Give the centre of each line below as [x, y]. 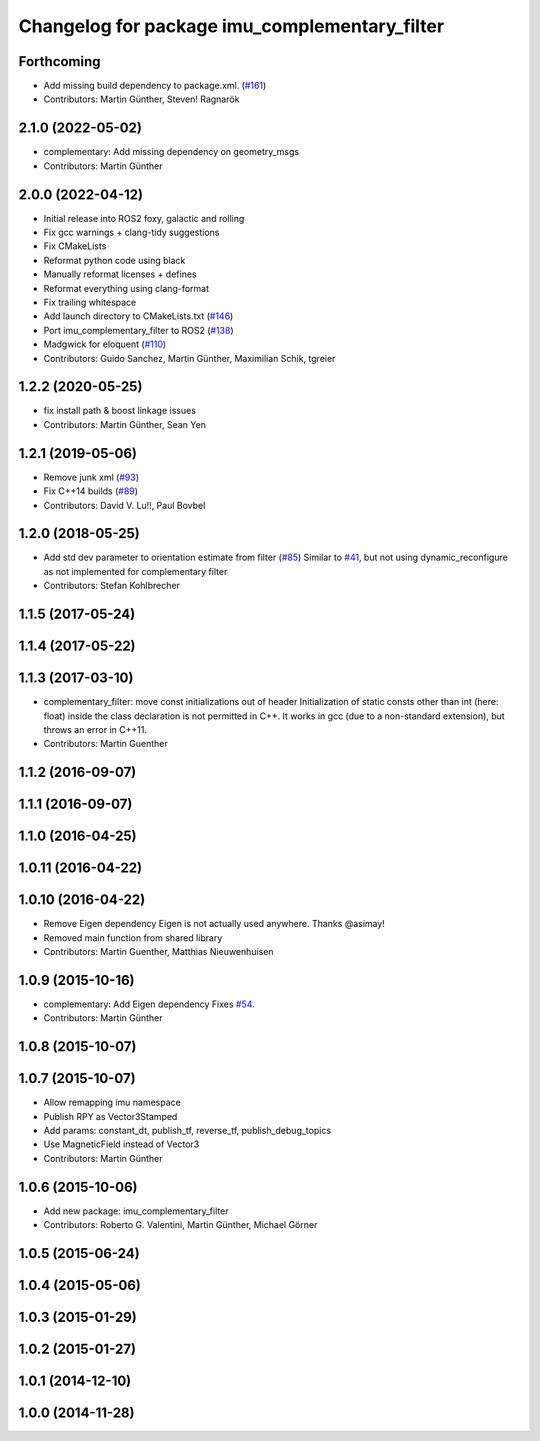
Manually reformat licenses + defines [120, 274]
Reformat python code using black [114, 260]
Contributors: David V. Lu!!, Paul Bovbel [124, 505]
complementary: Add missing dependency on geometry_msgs [171, 152]
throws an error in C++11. [95, 729]
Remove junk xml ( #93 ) [91, 477]
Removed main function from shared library [133, 937]
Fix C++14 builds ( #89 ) [91, 491]
